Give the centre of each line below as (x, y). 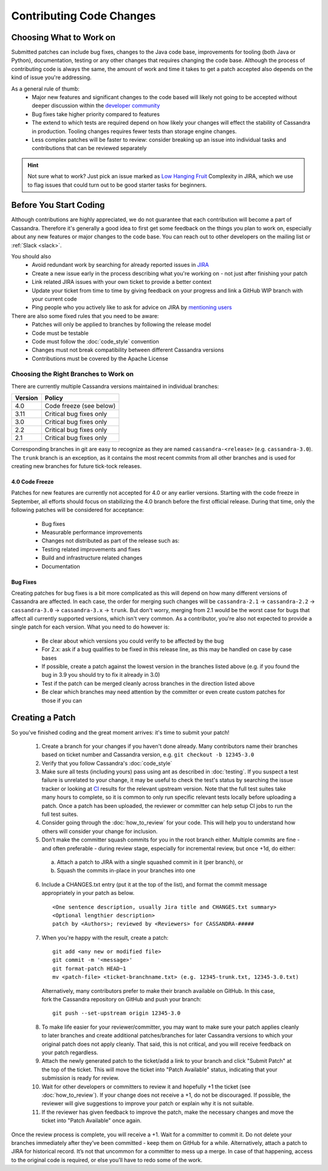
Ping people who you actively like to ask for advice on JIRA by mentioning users (132, 308)
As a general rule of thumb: (45, 89)
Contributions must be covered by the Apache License (100, 358)
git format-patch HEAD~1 (89, 969)
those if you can (62, 700)
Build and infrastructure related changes (92, 558)
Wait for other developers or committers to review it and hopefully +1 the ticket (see (146, 1086)
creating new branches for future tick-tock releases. (77, 466)
